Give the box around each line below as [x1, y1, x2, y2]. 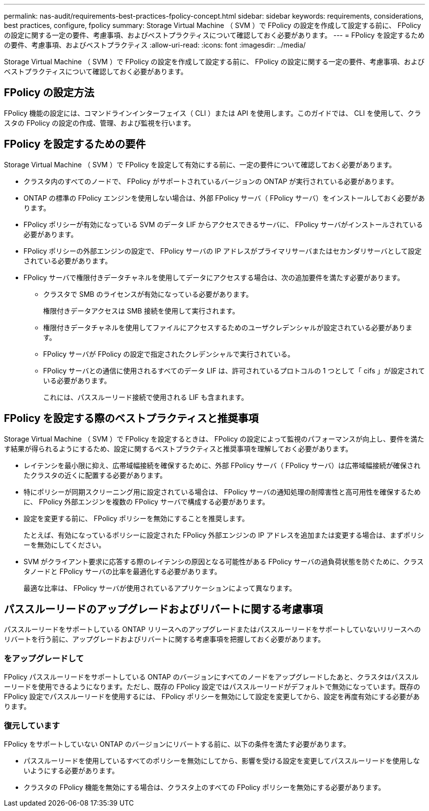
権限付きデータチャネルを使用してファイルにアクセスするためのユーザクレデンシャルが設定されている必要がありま [43, 323, 413, 332]
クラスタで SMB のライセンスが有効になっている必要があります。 [43, 289, 253, 298]
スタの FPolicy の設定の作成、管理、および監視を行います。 [4, 118, 195, 127]
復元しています [4, 720, 60, 731]
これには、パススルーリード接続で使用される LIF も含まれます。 [43, 392, 248, 401]
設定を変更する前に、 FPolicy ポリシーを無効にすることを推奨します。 [24, 514, 249, 523]
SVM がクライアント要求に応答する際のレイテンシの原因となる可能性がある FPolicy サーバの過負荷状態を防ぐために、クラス [24, 557, 424, 566]
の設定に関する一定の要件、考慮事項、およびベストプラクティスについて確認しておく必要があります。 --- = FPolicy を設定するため [4, 31, 425, 39]
